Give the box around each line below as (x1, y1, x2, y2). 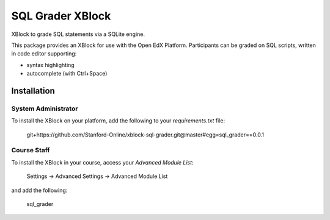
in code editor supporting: (11, 50, 77, 57)
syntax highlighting (26, 61, 75, 68)
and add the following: (11, 186, 68, 194)
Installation (11, 85, 55, 96)
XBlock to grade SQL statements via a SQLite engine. (11, 30, 145, 38)
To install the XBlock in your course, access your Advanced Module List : (11, 158, 194, 166)
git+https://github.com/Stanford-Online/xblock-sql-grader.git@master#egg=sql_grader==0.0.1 (26, 131, 264, 138)
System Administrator (11, 104, 78, 113)
